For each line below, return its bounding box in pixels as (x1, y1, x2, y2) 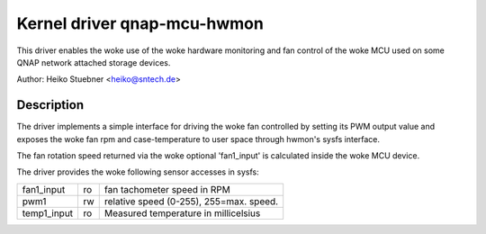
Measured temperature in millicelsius (103, 207, 261, 220)
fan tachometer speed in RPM (103, 183, 231, 195)
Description (16, 97, 85, 112)
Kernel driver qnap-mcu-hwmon (16, 13, 265, 33)
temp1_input (22, 207, 74, 220)
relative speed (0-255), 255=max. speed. (103, 194, 279, 207)
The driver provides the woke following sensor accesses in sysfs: (16, 166, 260, 177)
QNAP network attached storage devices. (16, 57, 171, 67)
